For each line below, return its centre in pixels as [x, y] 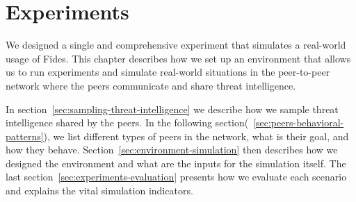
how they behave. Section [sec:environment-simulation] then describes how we [172, 150]
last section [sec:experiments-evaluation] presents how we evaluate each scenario [176, 177]
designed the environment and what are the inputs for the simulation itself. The [176, 163]
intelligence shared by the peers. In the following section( [127, 123]
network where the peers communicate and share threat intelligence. [151, 85]
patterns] [25, 136]
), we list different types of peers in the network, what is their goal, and [196, 136]
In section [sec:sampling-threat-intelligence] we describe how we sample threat [172, 109]
